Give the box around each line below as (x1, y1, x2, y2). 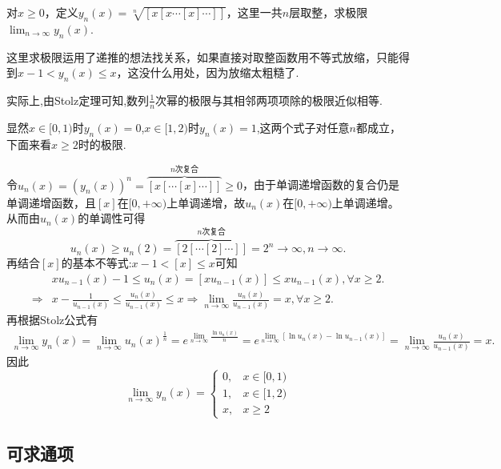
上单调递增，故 (166, 194, 246, 210)
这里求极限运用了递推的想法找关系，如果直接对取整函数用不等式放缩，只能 (6, 48, 399, 65)
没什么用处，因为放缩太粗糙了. (138, 64, 299, 81)
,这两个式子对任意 (256, 118, 350, 135)
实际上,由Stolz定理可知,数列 (6, 91, 150, 108)
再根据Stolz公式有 (6, 311, 98, 327)
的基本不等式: (61, 255, 132, 271)
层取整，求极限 (289, 4, 368, 20)
